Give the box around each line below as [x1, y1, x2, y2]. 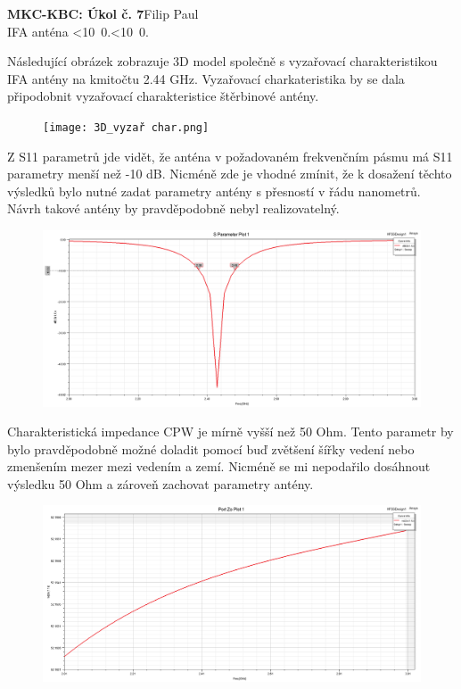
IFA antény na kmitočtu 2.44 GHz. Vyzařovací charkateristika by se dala [7, 69, 405, 87]
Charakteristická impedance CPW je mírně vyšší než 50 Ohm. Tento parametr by [7, 422, 454, 441]
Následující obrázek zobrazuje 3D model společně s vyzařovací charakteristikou [7, 52, 438, 71]
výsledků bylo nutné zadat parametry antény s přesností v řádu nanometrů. [7, 181, 421, 200]
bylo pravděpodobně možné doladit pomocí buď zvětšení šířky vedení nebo [7, 439, 415, 458]
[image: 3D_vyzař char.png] [43, 120, 210, 134]
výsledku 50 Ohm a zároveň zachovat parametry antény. [7, 474, 314, 493]
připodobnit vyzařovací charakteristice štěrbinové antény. [7, 87, 319, 105]
